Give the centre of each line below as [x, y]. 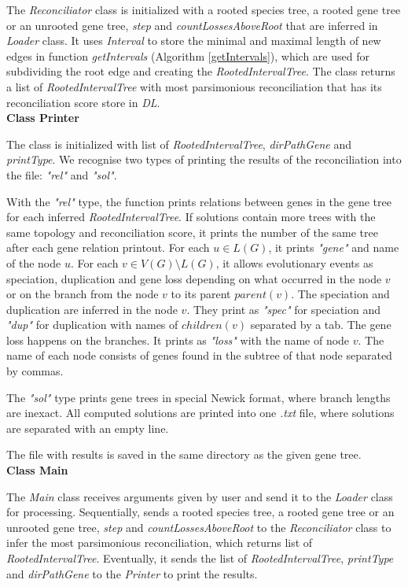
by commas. [35, 371]
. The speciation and [340, 294]
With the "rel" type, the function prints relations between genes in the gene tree [199, 201]
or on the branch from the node [83, 294]
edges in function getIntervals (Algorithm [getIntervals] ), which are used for [188, 55]
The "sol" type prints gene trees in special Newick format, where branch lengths [198, 397]
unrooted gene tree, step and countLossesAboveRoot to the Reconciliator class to [199, 527]
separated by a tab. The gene [321, 325]
